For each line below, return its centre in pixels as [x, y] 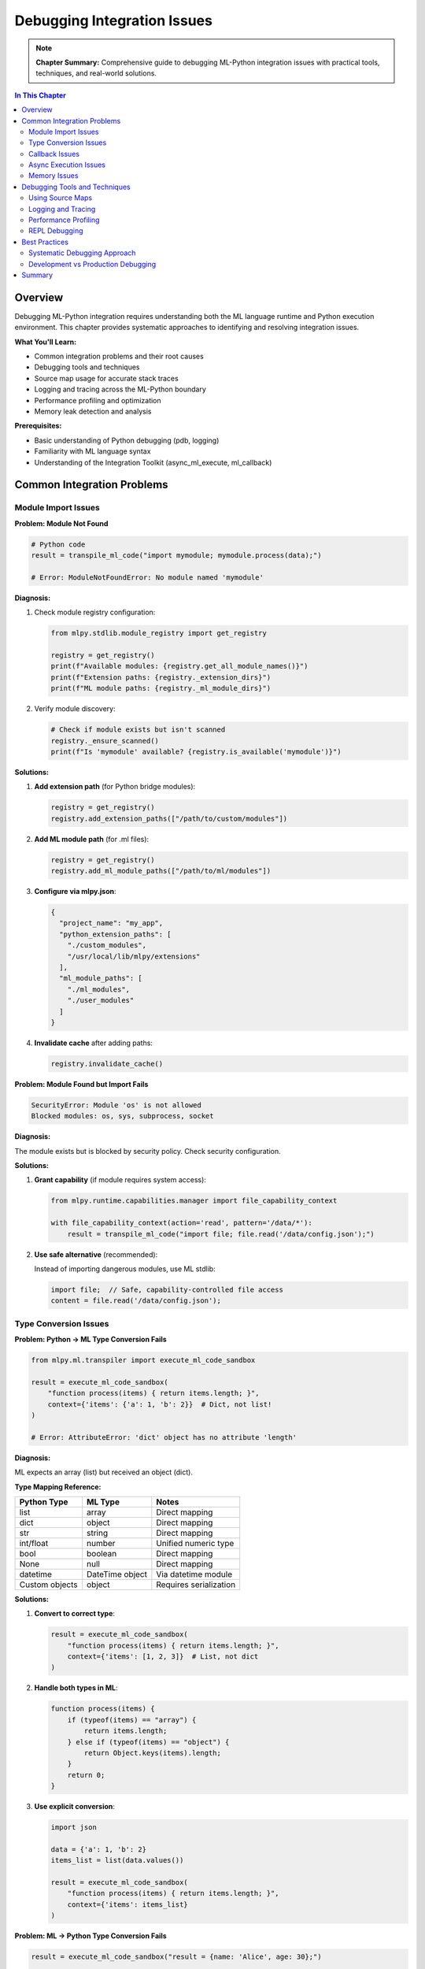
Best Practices [45, 242]
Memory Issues [54, 176]
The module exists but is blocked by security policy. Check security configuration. [148, 1151]
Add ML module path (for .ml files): [92, 839]
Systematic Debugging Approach [82, 253]
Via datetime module [194, 1574]
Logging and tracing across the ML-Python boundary [120, 389]
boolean [102, 1553]
